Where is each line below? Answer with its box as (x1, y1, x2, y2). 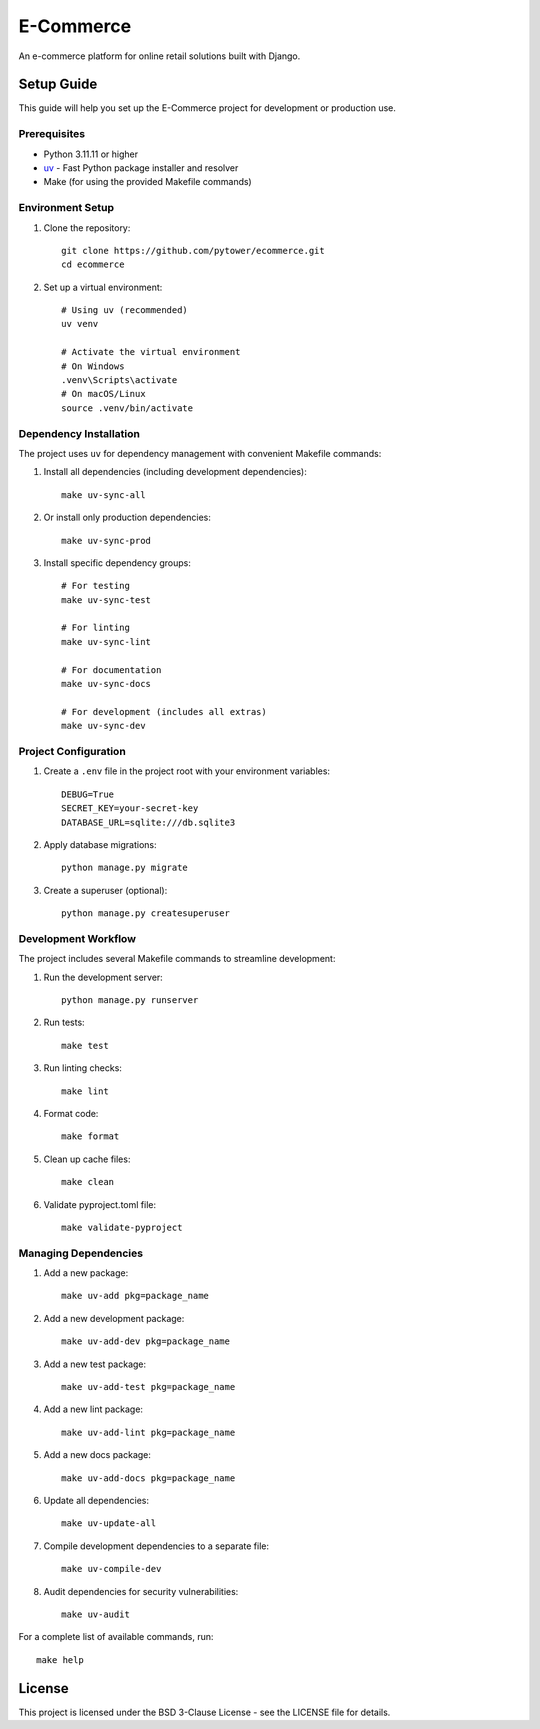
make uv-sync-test (61, 594, 152, 605)
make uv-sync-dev (61, 720, 146, 732)
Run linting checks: (43, 1062, 122, 1074)
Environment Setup (18, 201, 115, 215)
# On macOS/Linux (61, 388, 146, 400)
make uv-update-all (61, 1518, 157, 1529)
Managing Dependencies (18, 1246, 144, 1260)
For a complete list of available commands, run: (18, 1631, 214, 1643)
